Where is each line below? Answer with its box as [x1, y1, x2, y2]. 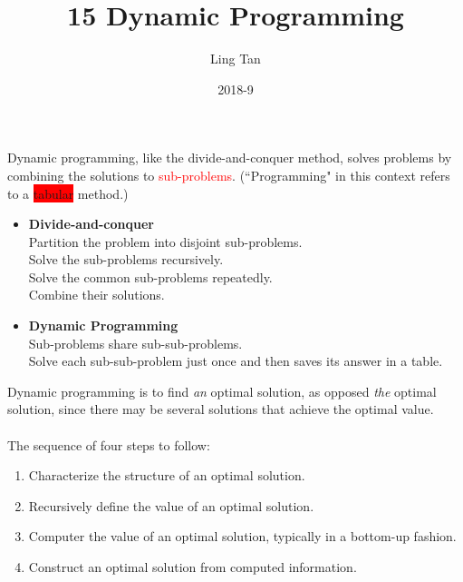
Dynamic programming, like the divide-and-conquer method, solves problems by [7, 148, 452, 167]
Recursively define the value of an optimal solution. [28, 496, 314, 515]
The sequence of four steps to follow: [7, 435, 210, 454]
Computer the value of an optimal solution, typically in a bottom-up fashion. [28, 527, 457, 546]
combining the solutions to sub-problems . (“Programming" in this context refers [7, 165, 450, 184]
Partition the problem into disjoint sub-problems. [28, 232, 303, 251]
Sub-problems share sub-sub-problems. [28, 333, 243, 352]
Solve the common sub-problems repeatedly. [28, 267, 273, 286]
